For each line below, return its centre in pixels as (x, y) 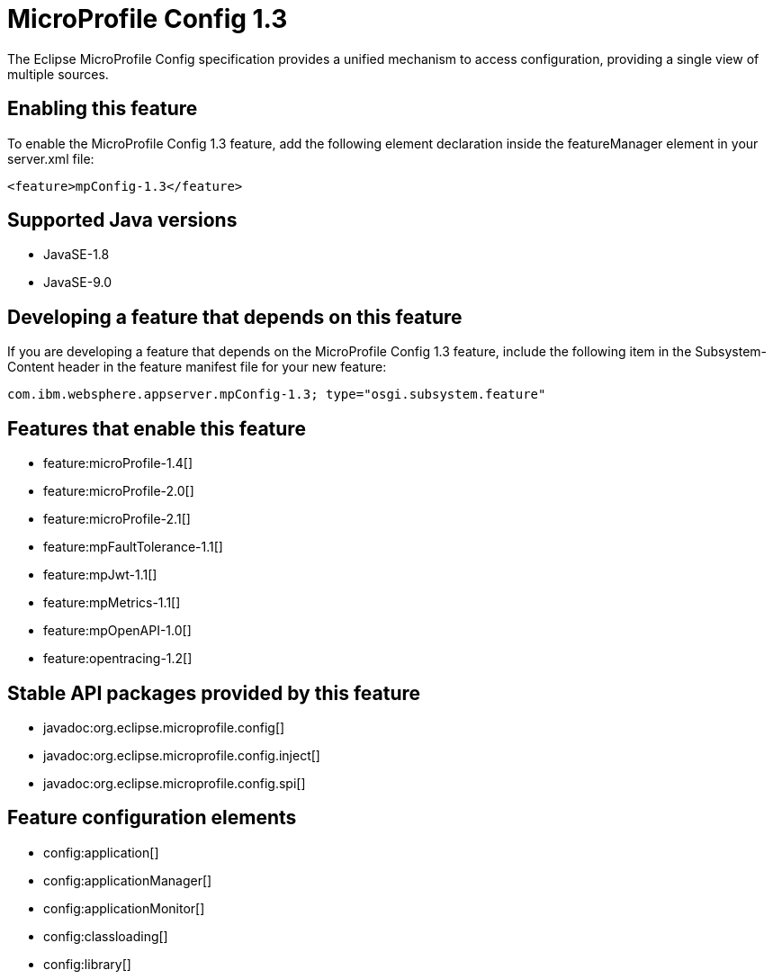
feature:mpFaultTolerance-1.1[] (133, 547)
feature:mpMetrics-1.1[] (112, 603)
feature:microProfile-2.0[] (119, 491)
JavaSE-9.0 (77, 283)
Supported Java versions (122, 220)
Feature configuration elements (152, 818)
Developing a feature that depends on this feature (235, 317)
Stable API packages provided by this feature (214, 693)
